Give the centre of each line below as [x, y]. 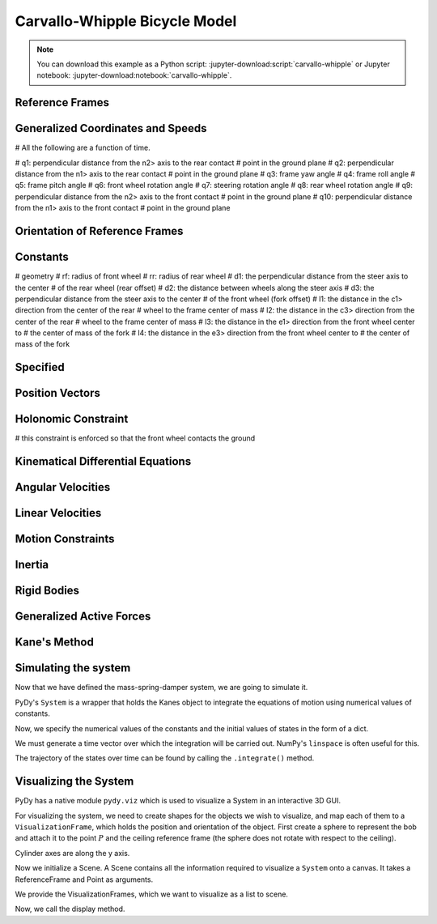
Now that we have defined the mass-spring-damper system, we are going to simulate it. [161, 688]
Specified [40, 367]
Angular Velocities [63, 487]
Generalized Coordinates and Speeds [111, 128]
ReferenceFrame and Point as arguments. [84, 879]
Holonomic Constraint [72, 419]
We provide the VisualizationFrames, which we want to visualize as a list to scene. [152, 894]
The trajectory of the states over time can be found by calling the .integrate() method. [165, 758]
